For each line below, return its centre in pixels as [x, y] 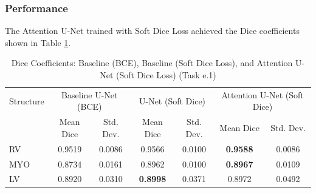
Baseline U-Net [90, 94]
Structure [27, 100]
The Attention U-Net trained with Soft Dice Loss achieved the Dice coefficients [152, 31]
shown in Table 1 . [38, 42]
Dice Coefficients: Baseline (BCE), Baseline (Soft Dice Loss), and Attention [152, 63]
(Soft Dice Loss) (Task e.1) [166, 75]
